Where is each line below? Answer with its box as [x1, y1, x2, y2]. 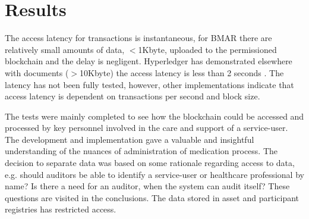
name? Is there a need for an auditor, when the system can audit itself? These [5, 180, 290, 192]
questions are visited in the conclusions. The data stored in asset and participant [5, 191, 299, 204]
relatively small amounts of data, [5, 43, 125, 55]
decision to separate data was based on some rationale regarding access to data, [5, 157, 295, 169]
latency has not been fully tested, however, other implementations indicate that [5, 78, 294, 90]
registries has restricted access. [5, 203, 116, 215]
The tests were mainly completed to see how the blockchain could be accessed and [5, 109, 304, 122]
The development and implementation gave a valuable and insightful [5, 133, 254, 145]
